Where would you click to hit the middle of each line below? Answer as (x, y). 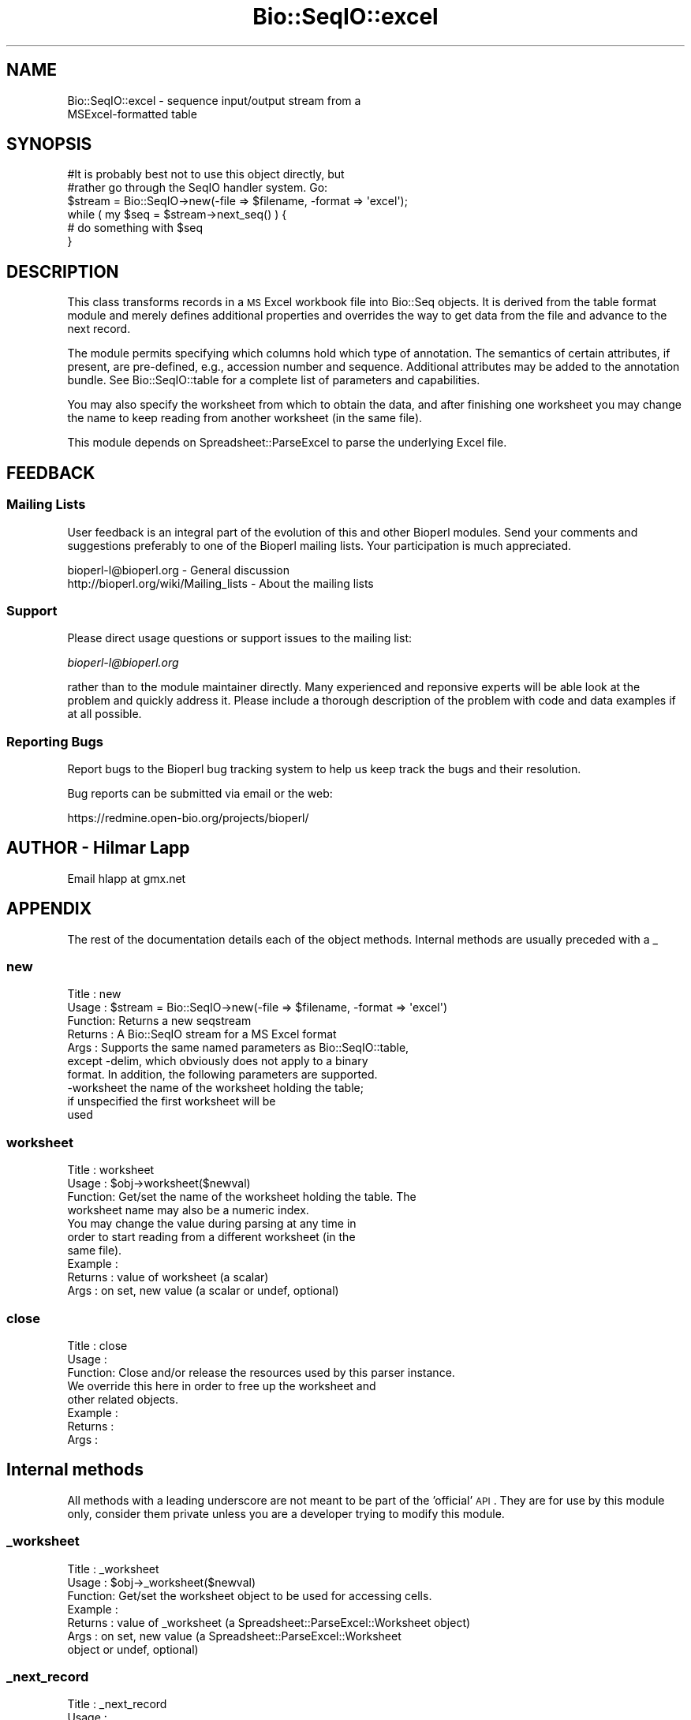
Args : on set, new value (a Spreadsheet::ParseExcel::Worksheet (234, 1636)
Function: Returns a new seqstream (159, 1021)
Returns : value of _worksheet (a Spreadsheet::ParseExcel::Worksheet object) (269, 1622)
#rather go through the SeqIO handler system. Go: (198, 188)
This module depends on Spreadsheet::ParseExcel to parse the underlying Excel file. (287, 443)
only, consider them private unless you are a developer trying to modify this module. (286, 1513)
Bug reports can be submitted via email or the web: (200, 793)
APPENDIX (49, 909)
